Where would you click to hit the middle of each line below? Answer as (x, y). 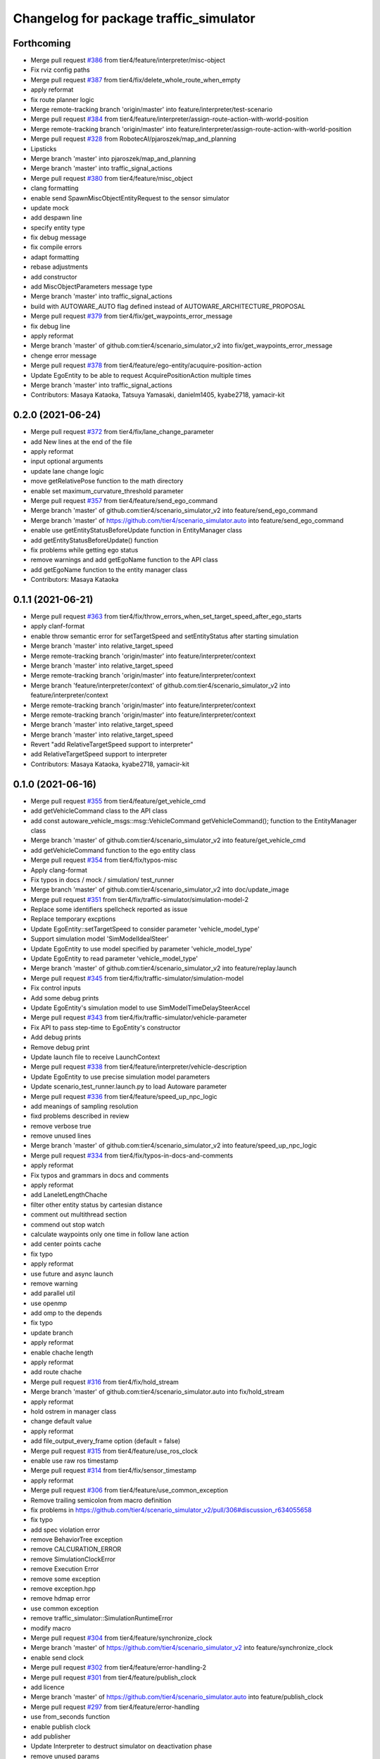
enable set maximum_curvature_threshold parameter (107, 491)
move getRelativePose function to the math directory (107, 481)
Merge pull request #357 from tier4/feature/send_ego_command (124, 500)
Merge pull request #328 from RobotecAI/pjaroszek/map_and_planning (133, 139)
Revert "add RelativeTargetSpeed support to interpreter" (112, 744)
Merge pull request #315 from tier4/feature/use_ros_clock (114, 1451)
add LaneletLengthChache (69, 1195)
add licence (47, 1687)
